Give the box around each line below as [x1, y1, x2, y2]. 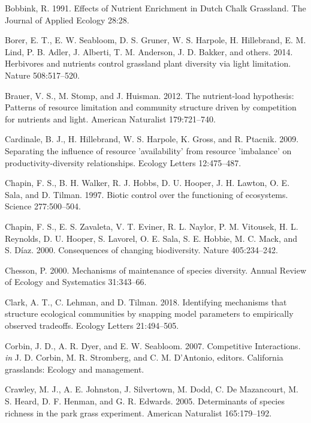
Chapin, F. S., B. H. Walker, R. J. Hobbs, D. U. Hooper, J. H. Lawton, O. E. [5, 176, 290, 189]
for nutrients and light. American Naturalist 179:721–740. [5, 112, 216, 125]
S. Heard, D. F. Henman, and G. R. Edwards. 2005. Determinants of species [5, 395, 285, 407]
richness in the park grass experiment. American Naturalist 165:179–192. [5, 406, 272, 419]
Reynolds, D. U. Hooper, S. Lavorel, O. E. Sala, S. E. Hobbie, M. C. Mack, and [5, 232, 298, 244]
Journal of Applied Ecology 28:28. [5, 13, 129, 26]
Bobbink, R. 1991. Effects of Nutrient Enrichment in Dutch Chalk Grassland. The [5, 2, 306, 14]
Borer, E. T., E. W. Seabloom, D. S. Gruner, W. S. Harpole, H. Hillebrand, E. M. [5, 34, 306, 46]
